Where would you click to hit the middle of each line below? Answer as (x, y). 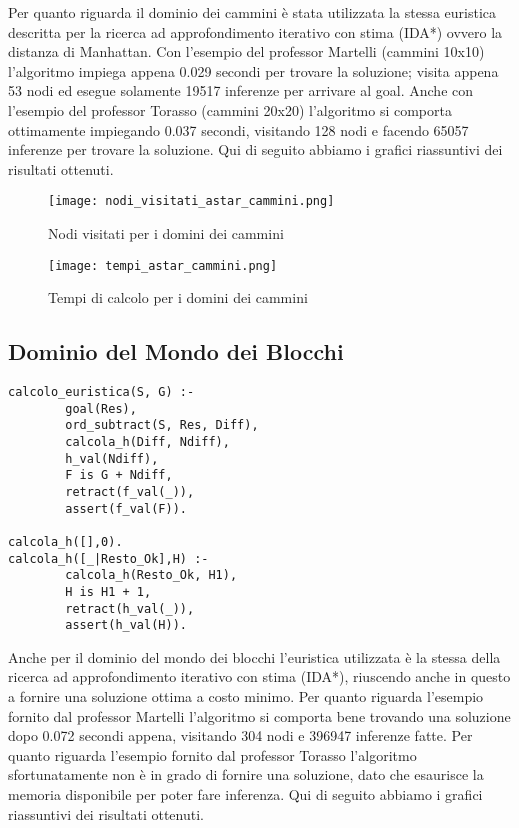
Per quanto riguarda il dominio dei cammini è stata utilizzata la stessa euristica (252, 12)
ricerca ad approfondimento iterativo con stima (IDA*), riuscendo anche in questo (259, 676)
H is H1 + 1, (108, 591)
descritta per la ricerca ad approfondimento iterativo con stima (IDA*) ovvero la (255, 31)
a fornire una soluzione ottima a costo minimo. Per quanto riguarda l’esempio (246, 696)
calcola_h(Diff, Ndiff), (147, 442)
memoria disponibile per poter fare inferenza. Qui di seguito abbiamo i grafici (245, 794)
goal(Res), (101, 408)
